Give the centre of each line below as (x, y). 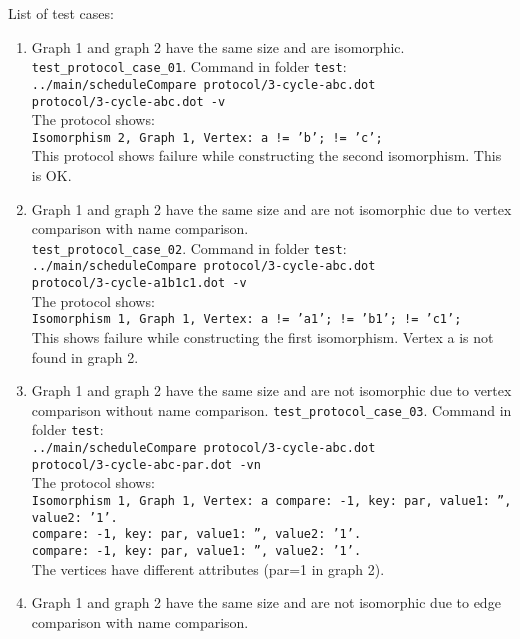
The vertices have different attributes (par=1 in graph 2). (208, 568)
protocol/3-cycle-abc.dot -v (128, 101)
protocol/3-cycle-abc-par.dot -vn (146, 464)
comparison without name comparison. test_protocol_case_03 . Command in (271, 409)
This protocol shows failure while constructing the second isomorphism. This (266, 155)
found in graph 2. (85, 356)
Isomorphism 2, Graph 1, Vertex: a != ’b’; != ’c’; (207, 137)
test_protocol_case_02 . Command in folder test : (189, 247)
